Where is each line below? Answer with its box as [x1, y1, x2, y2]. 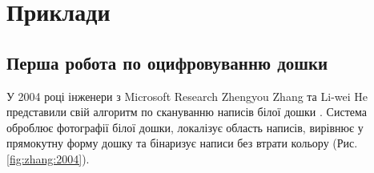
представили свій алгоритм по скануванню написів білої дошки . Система [6, 103, 367, 120]
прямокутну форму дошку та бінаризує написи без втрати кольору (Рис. [6, 135, 358, 151]
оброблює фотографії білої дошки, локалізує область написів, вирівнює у [6, 119, 364, 135]
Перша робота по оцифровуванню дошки [6, 50, 328, 74]
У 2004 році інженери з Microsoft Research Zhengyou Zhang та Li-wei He [6, 87, 368, 104]
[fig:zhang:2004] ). [6, 150, 90, 167]
